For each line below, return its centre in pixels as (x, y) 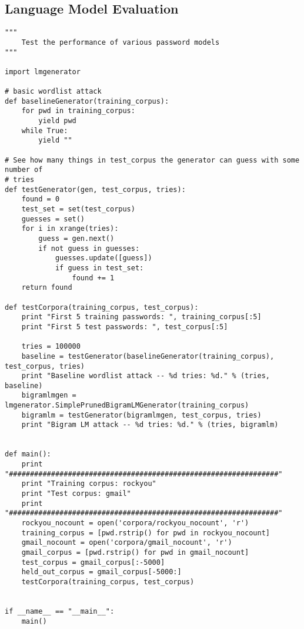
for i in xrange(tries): (70, 229)
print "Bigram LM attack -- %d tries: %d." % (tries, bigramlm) (150, 425)
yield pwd (57, 121)
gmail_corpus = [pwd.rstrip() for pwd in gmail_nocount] (135, 552)
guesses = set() (53, 219)
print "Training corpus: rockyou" (89, 484)
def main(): (28, 454)
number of (24, 170)
